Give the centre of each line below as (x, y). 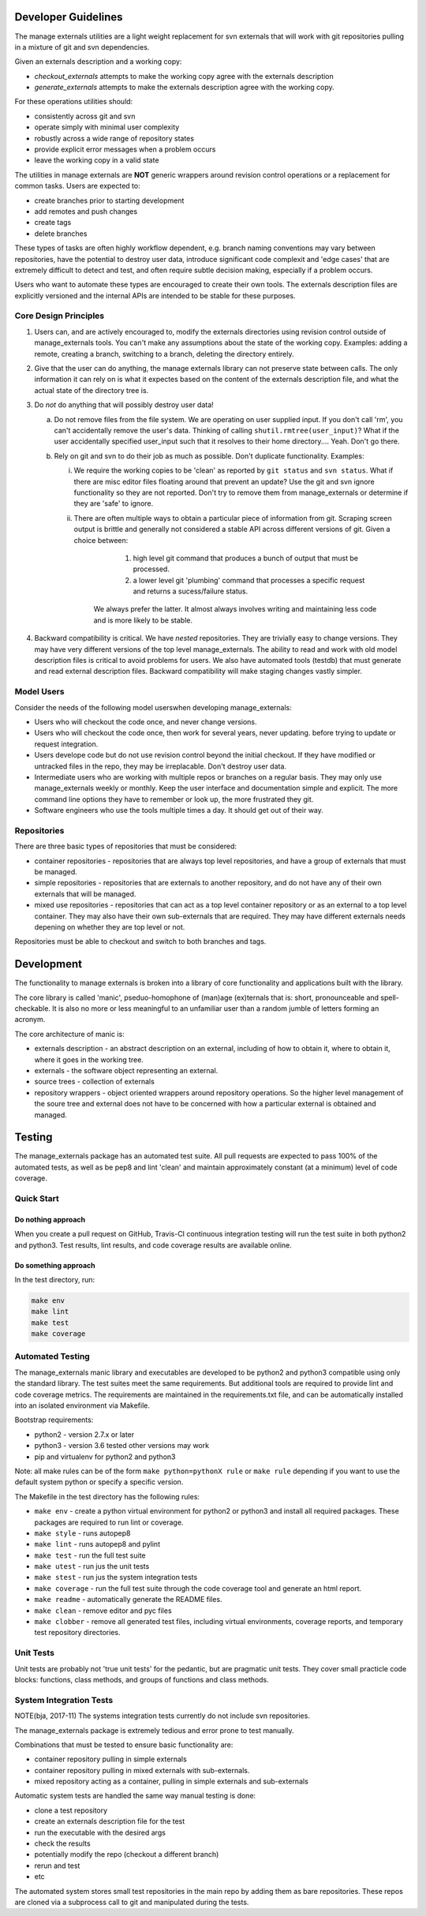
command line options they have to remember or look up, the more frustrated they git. (174, 799)
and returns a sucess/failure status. (191, 591)
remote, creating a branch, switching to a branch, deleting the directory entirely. (164, 354)
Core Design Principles (60, 316)
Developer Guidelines (69, 17)
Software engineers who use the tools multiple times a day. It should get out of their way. (179, 810)
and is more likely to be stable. (143, 620)
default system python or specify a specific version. (99, 1482)
